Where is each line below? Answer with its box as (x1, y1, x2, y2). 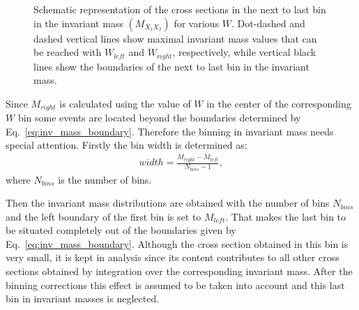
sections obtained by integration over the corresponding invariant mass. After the (6, 264, 353, 279)
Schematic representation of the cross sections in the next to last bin (33, 2, 326, 16)
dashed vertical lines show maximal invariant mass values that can (33, 31, 317, 45)
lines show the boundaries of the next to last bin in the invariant (33, 59, 310, 73)
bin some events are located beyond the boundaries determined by (17, 110, 301, 125)
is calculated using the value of (59, 96, 191, 110)
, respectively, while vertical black (172, 45, 316, 59)
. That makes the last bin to (225, 209, 346, 223)
